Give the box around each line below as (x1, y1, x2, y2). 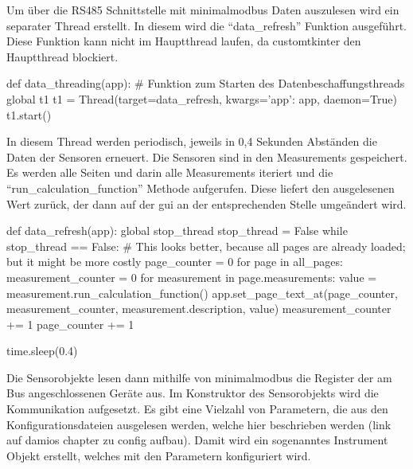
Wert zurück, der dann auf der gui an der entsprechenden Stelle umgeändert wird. (6, 195, 407, 212)
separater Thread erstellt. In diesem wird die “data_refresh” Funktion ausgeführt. (6, 17, 407, 33)
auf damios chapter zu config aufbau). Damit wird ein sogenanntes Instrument (6, 432, 388, 448)
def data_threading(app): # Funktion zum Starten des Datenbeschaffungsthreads (6, 75, 405, 92)
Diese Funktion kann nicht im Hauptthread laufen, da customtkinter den (6, 33, 361, 49)
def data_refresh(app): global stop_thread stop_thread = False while (6, 222, 348, 239)
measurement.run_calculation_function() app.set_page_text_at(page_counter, (6, 284, 398, 301)
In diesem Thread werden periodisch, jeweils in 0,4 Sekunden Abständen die (6, 133, 377, 150)
